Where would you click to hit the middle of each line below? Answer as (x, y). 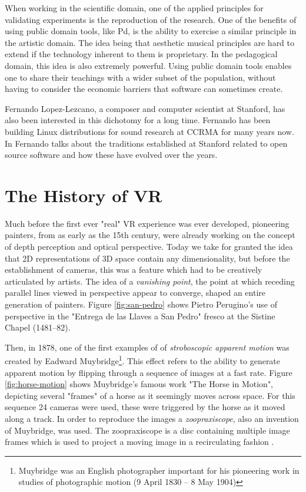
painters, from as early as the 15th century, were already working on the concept (150, 235)
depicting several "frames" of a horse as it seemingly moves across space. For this (150, 395)
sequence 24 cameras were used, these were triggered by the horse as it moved (145, 407)
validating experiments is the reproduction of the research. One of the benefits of (151, 19)
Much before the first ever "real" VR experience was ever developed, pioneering (147, 223)
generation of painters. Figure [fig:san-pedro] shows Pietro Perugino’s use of (141, 304)
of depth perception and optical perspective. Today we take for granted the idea (149, 247)
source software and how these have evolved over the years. (111, 155)
